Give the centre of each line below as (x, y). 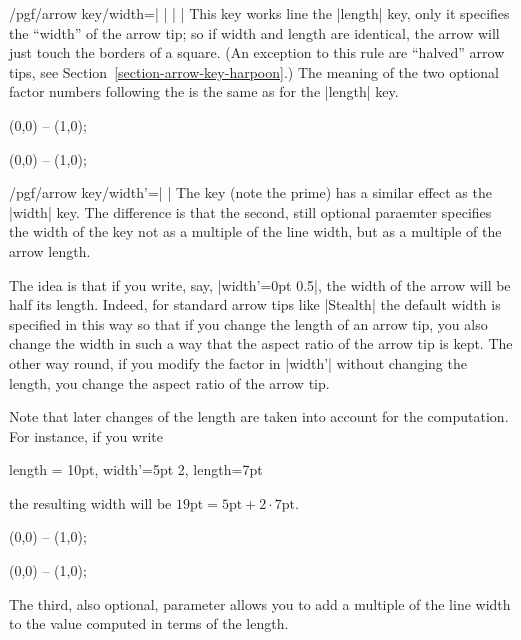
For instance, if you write (86, 435)
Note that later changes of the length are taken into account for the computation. (259, 416)
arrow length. (50, 250)
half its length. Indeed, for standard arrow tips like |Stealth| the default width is (255, 304)
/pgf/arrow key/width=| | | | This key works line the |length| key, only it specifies (259, 13)
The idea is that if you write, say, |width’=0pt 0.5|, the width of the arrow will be (260, 284)
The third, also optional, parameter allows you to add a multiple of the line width (260, 603)
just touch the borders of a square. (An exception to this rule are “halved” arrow (257, 52)
